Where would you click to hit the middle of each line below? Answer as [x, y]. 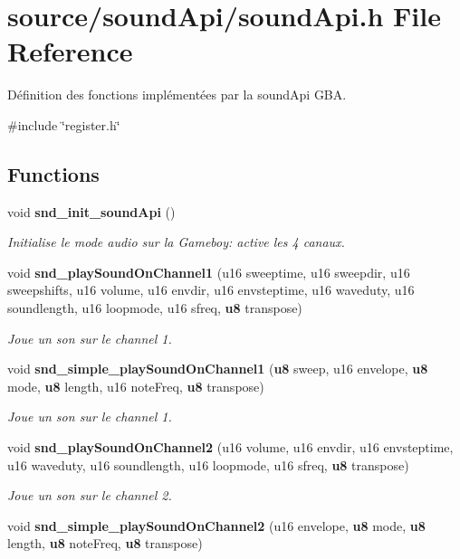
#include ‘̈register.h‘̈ [64, 124]
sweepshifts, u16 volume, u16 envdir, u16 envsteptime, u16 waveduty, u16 [211, 290]
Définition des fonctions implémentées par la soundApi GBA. [177, 95]
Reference [70, 51]
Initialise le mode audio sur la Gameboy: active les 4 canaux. [176, 242]
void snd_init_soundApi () [91, 211]
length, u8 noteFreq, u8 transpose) [105, 543]
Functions [53, 173]
